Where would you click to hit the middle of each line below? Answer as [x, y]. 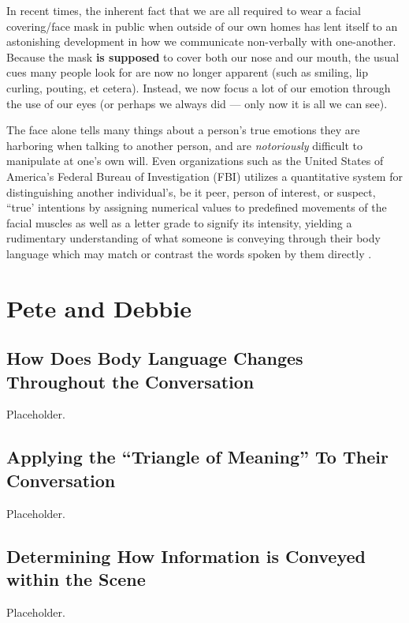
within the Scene [76, 579]
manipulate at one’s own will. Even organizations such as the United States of [195, 161]
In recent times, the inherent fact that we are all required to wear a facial [184, 10]
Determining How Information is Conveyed [186, 555]
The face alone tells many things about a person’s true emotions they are [183, 130]
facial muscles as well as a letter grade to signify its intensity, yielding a [179, 222]
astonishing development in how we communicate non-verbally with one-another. [201, 41]
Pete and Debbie [99, 308]
